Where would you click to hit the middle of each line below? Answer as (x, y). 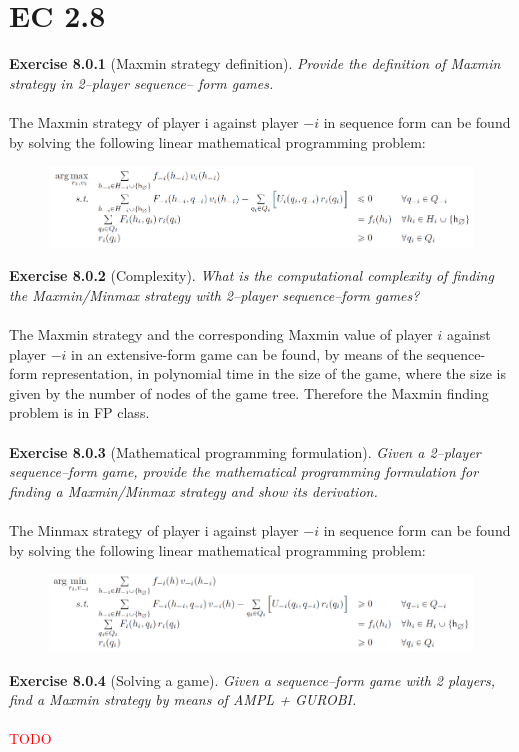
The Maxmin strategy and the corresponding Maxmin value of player (221, 334)
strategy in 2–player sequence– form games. (141, 82)
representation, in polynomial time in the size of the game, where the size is (274, 373)
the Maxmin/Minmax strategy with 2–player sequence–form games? (214, 294)
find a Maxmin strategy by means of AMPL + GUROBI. (183, 699)
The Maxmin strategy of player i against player (154, 121)
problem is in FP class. (79, 412)
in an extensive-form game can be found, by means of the (247, 353)
